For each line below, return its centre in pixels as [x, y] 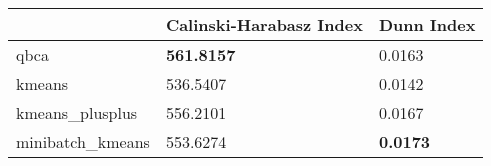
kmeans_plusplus [77, 112]
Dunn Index [427, 24]
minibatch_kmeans [83, 141]
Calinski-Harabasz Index [264, 24]
